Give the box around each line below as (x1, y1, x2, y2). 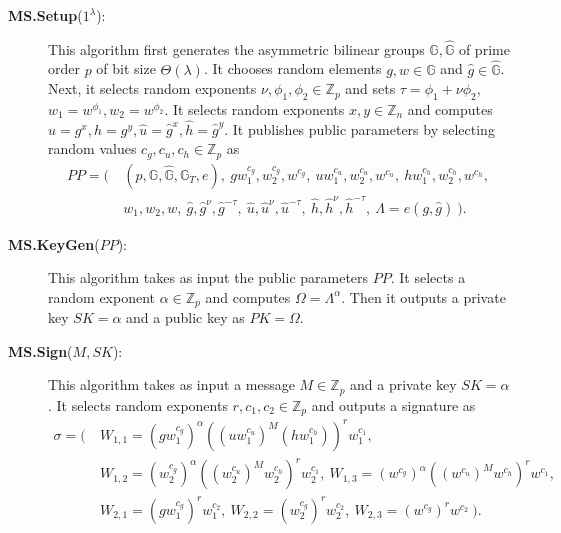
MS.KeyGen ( (8, 233, 100, 254)
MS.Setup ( (8, 5, 83, 25)
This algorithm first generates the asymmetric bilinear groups (48, 38, 425, 59)
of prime (458, 38, 510, 59)
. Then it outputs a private (341, 286, 506, 307)
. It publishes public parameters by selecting (224, 118, 495, 139)
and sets (345, 78, 396, 99)
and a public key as (126, 307, 245, 328)
